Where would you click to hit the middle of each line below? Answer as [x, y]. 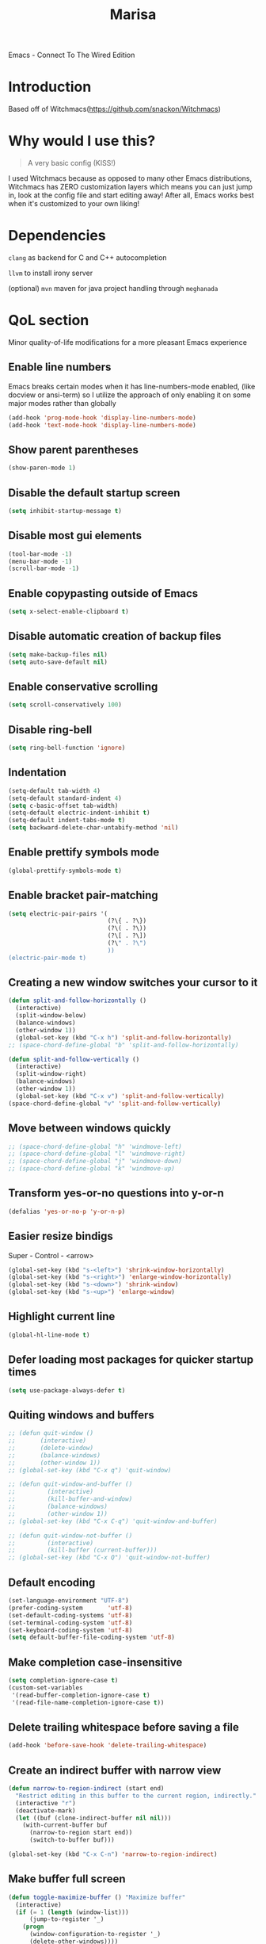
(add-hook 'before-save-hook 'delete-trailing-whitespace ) [108, 1746]
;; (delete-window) [51, 1448]
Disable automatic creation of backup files [115, 636]
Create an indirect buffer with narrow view [115, 1770]
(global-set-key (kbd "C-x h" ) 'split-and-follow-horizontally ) [123, 1037]
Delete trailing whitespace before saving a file [124, 1727]
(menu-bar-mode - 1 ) [40, 561]
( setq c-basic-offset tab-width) [63, 806]
